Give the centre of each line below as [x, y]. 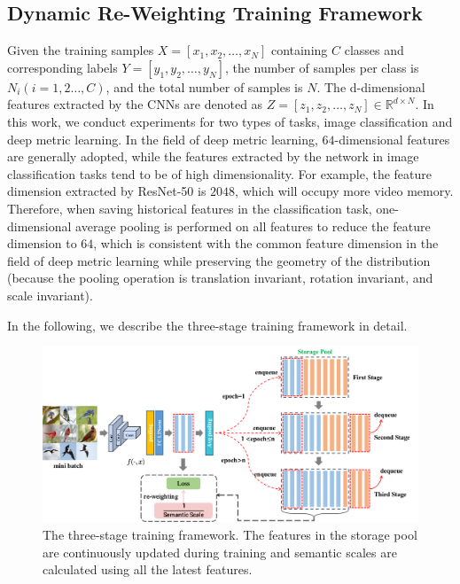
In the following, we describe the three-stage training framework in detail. [207, 325]
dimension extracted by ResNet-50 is [107, 191]
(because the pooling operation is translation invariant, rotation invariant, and [220, 278]
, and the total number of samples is [204, 86]
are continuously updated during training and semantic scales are [220, 552]
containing [299, 50]
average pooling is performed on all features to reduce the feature [253, 226]
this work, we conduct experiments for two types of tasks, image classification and [230, 121]
